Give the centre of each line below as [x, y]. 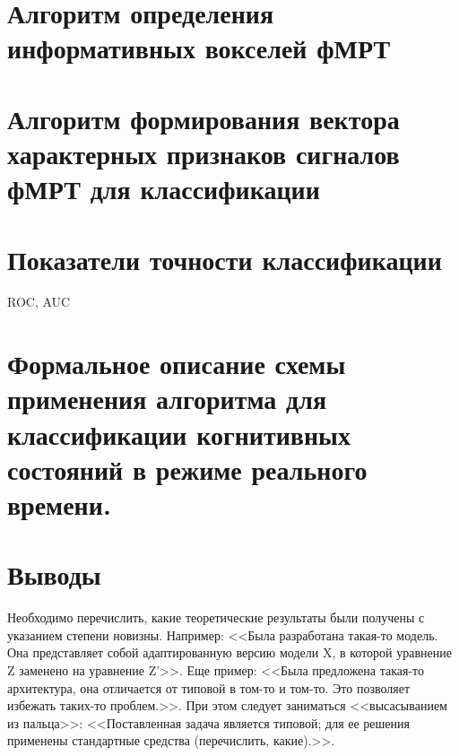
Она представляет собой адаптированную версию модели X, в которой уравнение [229, 652]
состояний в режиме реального [187, 469]
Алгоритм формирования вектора [204, 118]
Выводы [54, 574]
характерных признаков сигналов [204, 153]
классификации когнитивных [179, 434]
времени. [59, 504]
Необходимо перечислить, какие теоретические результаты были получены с [216, 617]
